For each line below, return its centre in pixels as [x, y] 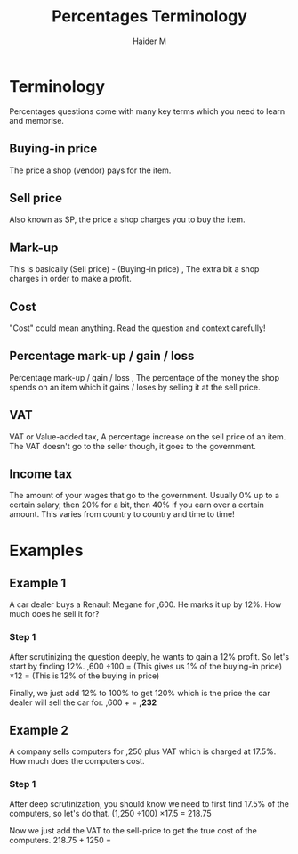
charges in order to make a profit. [70, 279]
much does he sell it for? [54, 614]
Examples [46, 550]
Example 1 [38, 583]
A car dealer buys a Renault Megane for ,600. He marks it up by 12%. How [145, 604]
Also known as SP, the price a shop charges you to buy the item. [127, 219]
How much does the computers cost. [77, 761]
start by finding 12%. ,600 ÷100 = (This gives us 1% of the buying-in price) [146, 666]
